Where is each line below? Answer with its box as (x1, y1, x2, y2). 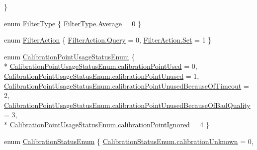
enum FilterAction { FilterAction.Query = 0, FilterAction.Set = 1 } (4, 35, 212, 45)
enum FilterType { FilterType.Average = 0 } (4, 18, 141, 28)
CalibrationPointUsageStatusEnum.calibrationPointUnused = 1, (4, 70, 199, 81)
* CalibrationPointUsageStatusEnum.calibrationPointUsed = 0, (4, 61, 197, 71)
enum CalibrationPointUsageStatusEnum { (4, 51, 135, 61)
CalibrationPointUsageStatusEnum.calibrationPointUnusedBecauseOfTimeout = (4, 80, 249, 91)
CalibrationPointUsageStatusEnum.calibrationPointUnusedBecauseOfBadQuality (4, 100, 251, 110)
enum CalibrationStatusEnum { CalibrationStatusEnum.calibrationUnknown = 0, (4, 136, 254, 146)
